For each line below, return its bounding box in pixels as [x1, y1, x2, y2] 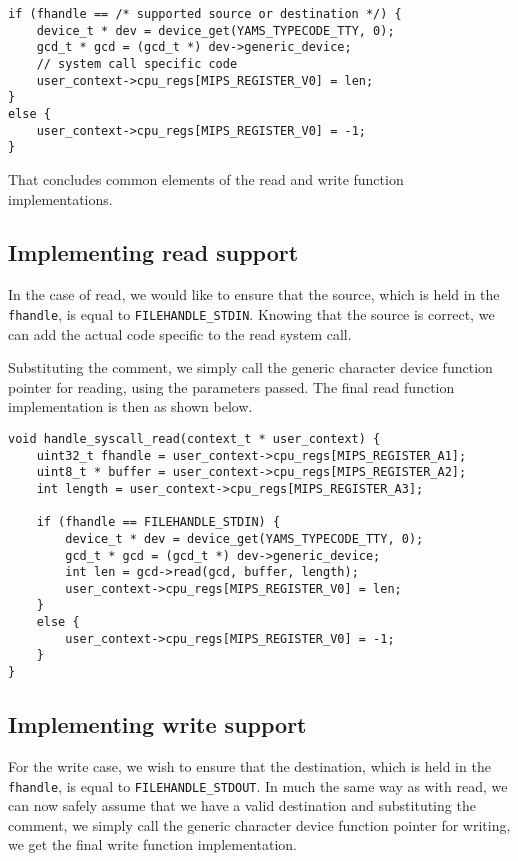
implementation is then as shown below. [8, 396, 253, 417]
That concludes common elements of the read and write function [8, 168, 404, 189]
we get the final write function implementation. [8, 834, 297, 855]
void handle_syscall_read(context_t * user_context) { [8, 431, 381, 446]
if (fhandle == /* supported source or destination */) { [8, 7, 402, 21]
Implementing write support [8, 709, 307, 740]
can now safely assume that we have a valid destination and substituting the [8, 795, 476, 816]
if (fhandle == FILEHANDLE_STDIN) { [36, 515, 281, 530]
